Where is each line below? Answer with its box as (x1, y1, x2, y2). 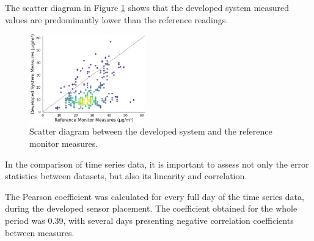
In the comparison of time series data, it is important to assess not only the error (5, 157, 309, 170)
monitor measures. (29, 136, 98, 149)
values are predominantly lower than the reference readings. (5, 13, 228, 26)
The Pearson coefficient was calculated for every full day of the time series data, (5, 190, 304, 202)
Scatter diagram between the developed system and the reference (29, 125, 272, 138)
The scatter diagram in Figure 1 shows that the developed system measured (5, 1, 290, 13)
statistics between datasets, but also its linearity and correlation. (5, 169, 247, 182)
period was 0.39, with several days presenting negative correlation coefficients (5, 213, 294, 226)
